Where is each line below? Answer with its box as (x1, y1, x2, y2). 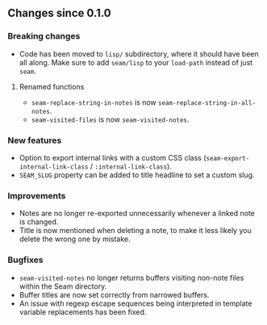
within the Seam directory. (19, 281, 107, 291)
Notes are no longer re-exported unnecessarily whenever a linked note (19, 209, 256, 219)
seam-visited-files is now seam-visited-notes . (31, 115, 190, 124)
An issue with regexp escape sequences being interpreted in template (19, 298, 252, 308)
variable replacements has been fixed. (19, 306, 147, 317)
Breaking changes (7, 31, 81, 42)
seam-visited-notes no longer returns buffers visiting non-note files (19, 273, 244, 282)
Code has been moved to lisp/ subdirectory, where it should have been (19, 48, 259, 59)
